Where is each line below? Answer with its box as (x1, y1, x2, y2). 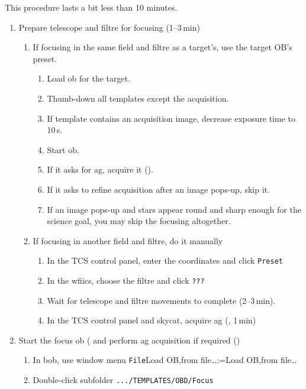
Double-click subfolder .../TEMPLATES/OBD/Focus (33, 374, 214, 386)
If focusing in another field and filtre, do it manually (33, 234, 223, 247)
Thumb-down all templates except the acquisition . (47, 92, 229, 104)
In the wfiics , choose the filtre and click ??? (47, 274, 205, 286)
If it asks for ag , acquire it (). (47, 163, 153, 176)
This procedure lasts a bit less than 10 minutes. (5, 1, 178, 13)
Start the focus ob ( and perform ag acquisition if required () (18, 333, 240, 346)
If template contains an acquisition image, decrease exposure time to (47, 112, 295, 124)
